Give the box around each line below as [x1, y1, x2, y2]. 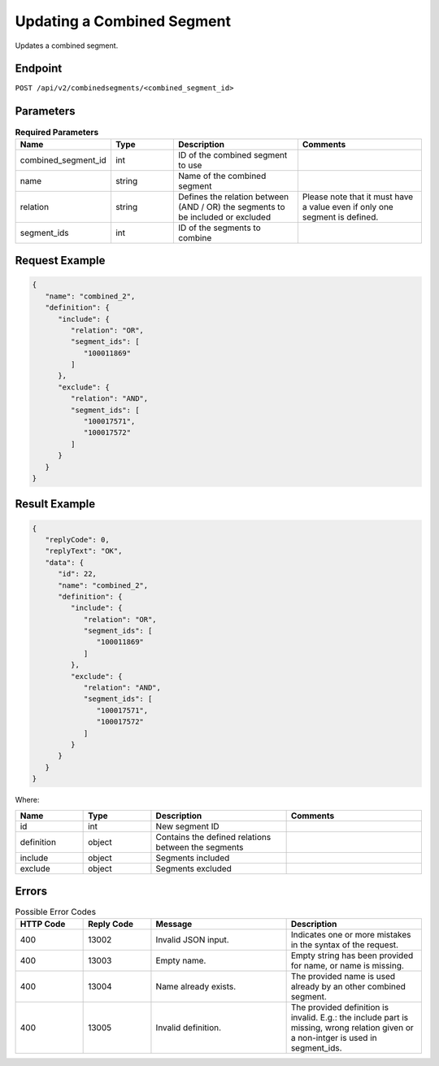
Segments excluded [155, 863, 232, 874]
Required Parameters [15, 126, 99, 137]
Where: [15, 795, 40, 805]
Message [155, 919, 193, 930]
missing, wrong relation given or [290, 1022, 414, 1033]
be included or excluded [178, 211, 272, 223]
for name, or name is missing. [290, 960, 404, 972]
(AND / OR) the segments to [178, 201, 285, 212]
